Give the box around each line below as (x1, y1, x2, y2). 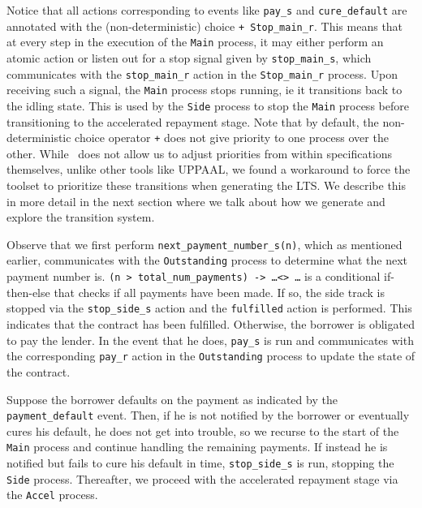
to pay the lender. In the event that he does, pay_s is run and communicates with (6, 331, 414, 348)
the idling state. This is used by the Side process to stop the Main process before (6, 97, 409, 114)
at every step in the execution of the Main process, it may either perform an (6, 33, 384, 50)
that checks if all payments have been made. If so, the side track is (54, 283, 385, 300)
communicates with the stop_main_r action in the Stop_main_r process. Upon (6, 65, 398, 82)
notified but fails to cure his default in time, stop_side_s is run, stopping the (6, 454, 394, 471)
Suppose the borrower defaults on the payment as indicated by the (6, 390, 338, 407)
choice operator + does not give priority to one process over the (75, 129, 389, 146)
